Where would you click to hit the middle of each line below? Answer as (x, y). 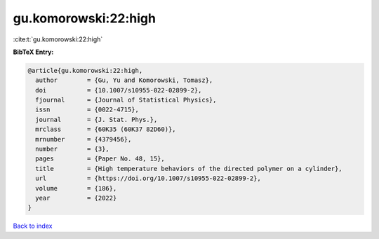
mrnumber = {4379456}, (84, 139)
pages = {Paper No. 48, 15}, (100, 159)
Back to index (33, 226)
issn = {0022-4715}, (87, 110)
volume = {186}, (76, 188)
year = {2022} (76, 198)
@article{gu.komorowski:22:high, (85, 70)
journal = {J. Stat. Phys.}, (97, 120)
